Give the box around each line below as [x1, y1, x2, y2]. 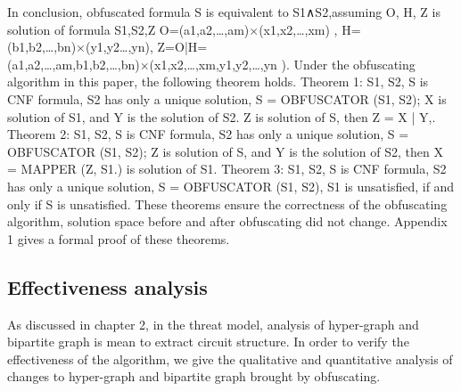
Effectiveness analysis [7, 273, 208, 300]
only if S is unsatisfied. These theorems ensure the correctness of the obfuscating [7, 194, 448, 213]
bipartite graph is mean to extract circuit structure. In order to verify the [7, 332, 409, 351]
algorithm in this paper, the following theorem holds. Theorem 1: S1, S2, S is [7, 72, 429, 91]
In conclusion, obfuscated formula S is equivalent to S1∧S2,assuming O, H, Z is [7, 3, 440, 20]
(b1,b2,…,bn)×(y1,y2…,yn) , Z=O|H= [7, 37, 208, 56]
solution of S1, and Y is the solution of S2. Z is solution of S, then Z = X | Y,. [7, 107, 436, 126]
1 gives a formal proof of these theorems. [7, 229, 230, 248]
